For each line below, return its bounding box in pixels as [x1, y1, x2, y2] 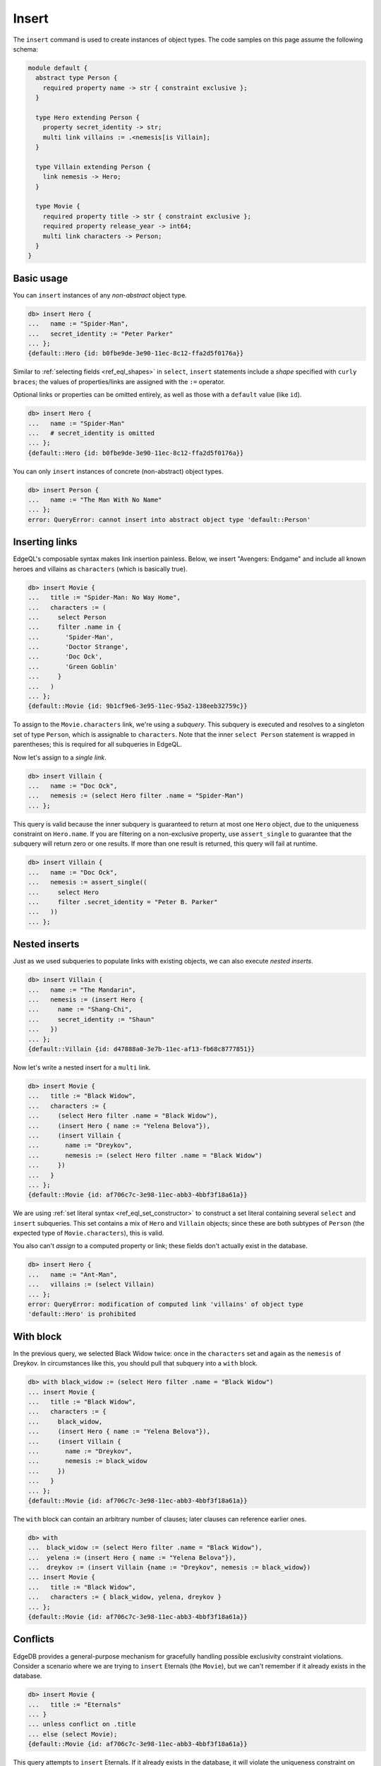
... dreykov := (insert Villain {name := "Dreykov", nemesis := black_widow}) [28, 1563, 311, 1572]
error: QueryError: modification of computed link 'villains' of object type [28, 1300, 303, 1308]
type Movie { [35, 202, 80, 211]
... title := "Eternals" [28, 1700, 121, 1709]
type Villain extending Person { [35, 162, 151, 171]
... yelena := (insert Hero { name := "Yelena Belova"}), [28, 1553, 236, 1561]
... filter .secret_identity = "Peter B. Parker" [28, 898, 218, 906]
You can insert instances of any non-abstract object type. [13, 290, 187, 300]
